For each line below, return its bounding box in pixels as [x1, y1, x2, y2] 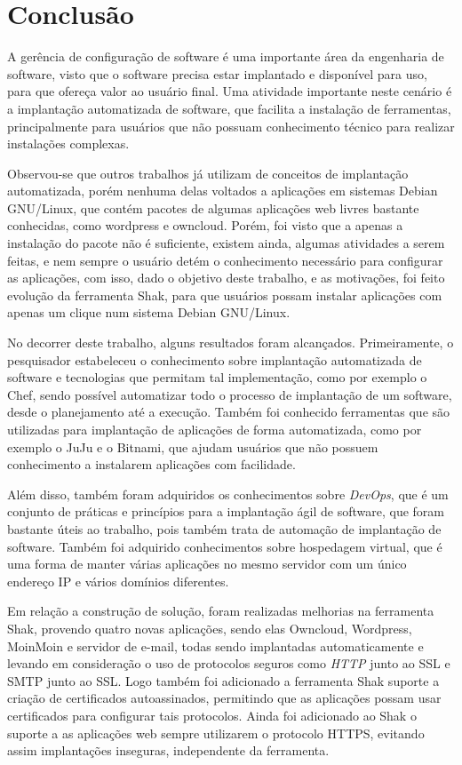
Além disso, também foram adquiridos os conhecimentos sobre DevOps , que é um [7, 484, 449, 503]
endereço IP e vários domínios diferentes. [7, 571, 229, 590]
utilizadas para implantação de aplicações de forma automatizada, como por [7, 420, 422, 438]
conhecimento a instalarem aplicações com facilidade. [7, 455, 296, 474]
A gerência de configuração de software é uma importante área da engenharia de [7, 47, 444, 66]
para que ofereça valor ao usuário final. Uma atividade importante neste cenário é [7, 82, 452, 100]
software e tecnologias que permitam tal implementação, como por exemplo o [7, 368, 427, 386]
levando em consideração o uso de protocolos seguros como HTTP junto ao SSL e [7, 654, 450, 673]
